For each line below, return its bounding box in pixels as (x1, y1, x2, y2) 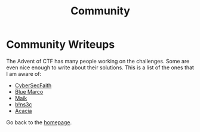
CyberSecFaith (14, 82, 52, 89)
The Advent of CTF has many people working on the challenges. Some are (6, 57, 190, 65)
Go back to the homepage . (6, 118, 72, 126)
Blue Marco (14, 88, 44, 95)
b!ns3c (14, 100, 32, 108)
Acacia (14, 107, 32, 114)
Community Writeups (6, 38, 115, 51)
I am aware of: (6, 70, 42, 77)
